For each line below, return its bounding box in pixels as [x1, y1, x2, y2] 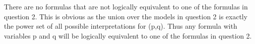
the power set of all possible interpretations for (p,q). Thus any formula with [4, 21, 237, 31]
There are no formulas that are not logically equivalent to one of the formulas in [4, 1, 248, 11]
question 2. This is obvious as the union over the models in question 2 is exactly [4, 11, 248, 21]
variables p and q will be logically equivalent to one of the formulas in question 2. [4, 30, 252, 41]
